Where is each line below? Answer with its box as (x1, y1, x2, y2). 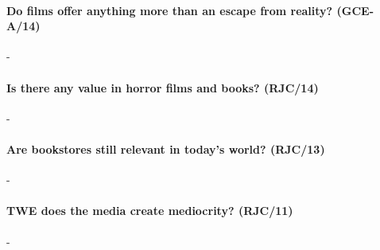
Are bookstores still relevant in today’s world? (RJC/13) (6, 140, 325, 157)
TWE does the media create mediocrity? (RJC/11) (6, 202, 293, 219)
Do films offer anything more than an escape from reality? (6, 2, 333, 18)
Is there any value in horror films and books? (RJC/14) (6, 79, 319, 96)
